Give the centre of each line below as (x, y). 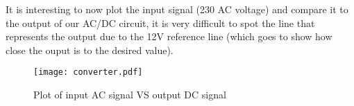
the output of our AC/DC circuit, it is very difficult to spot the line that (160, 23)
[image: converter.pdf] (88, 72)
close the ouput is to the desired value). (90, 50)
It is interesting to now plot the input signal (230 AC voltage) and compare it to (177, 9)
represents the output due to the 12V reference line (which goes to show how (169, 36)
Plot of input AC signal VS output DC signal (130, 95)
